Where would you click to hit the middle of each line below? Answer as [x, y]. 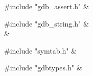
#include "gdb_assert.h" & [46, 6]
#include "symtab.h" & [41, 50]
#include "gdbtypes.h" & [43, 68]
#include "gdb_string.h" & [46, 23]
